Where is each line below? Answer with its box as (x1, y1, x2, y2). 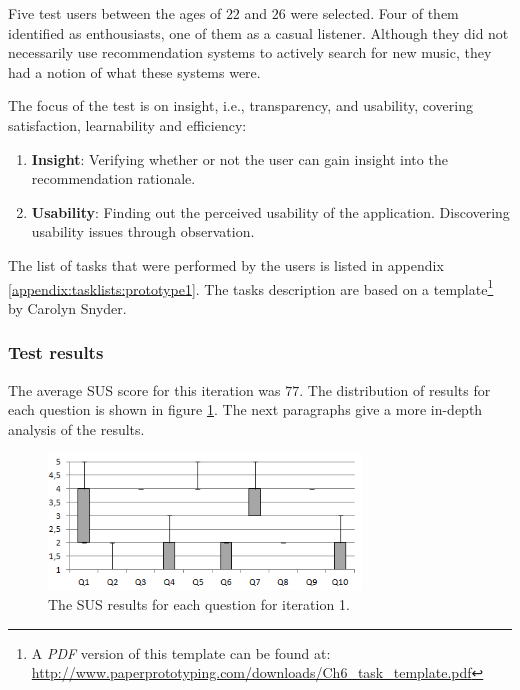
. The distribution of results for (299, 379, 491, 400)
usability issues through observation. (31, 221, 255, 242)
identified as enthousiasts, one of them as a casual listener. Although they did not (8, 22, 509, 43)
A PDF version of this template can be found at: (31, 642, 331, 663)
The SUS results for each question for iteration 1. (48, 594, 350, 615)
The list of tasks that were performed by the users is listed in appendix (8, 254, 444, 275)
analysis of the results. (8, 418, 145, 439)
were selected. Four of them (290, 3, 459, 23)
